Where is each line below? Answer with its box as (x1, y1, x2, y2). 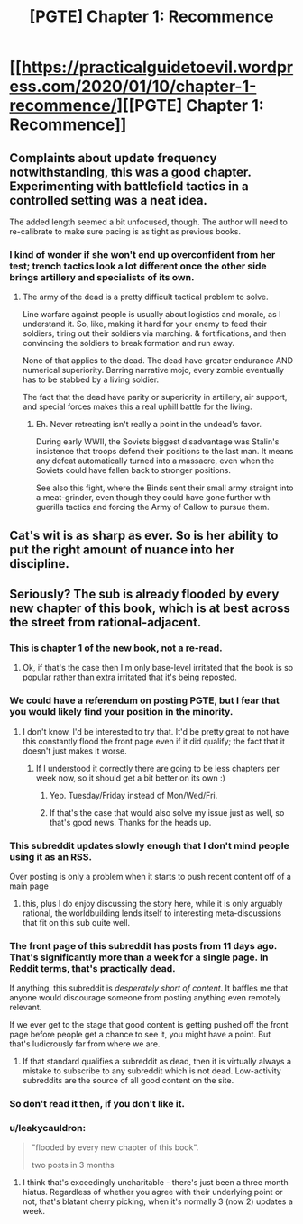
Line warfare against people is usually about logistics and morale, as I (22, 309, 281, 320)
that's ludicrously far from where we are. (9, 1038, 161, 1049)
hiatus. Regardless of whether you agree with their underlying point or (22, 1187, 283, 1198)
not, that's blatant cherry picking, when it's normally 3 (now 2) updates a (22, 1196, 293, 1207)
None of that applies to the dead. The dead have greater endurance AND (22, 355, 294, 366)
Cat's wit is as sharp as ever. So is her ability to (9, 527, 279, 543)
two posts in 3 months (31, 1160, 115, 1171)
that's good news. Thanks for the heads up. (49, 817, 212, 827)
